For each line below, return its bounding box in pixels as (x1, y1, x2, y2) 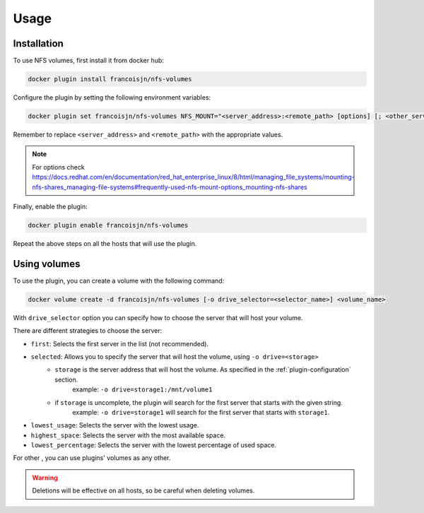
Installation (13, 37, 64, 49)
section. (54, 375, 78, 384)
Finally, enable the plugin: (13, 202, 88, 211)
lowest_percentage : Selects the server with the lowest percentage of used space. (30, 441, 277, 449)
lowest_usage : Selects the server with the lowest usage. (30, 421, 199, 430)
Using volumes (13, 258, 81, 270)
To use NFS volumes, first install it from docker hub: (13, 57, 164, 65)
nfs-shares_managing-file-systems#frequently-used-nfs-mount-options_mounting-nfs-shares (32, 182, 307, 191)
